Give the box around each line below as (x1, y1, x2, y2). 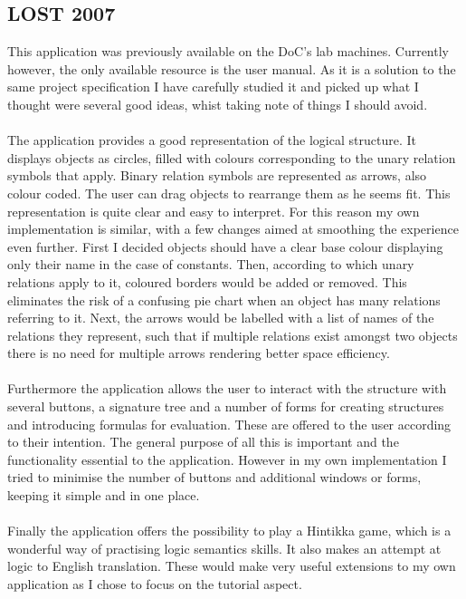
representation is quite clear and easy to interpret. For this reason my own (7, 201, 420, 220)
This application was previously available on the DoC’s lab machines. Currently (7, 42, 449, 61)
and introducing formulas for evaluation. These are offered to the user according (7, 414, 452, 433)
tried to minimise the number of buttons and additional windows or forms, (7, 468, 422, 487)
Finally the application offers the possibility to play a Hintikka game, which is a (7, 521, 452, 540)
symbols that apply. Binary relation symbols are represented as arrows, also (7, 166, 427, 185)
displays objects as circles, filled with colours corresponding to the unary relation (7, 148, 456, 167)
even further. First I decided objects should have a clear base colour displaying (7, 237, 443, 256)
